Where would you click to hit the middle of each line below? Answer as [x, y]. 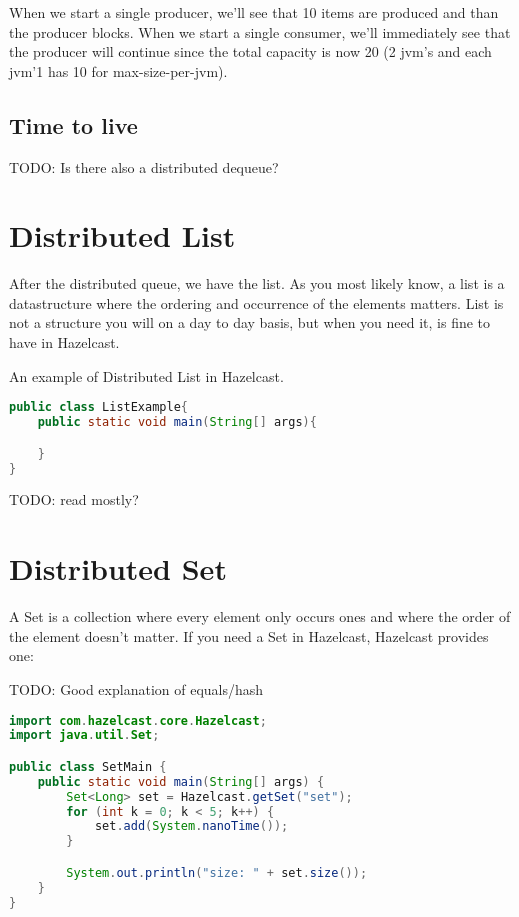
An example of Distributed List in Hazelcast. [146, 375]
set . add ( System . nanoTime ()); [191, 826]
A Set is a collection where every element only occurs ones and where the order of [260, 616]
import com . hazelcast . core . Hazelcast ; [138, 720]
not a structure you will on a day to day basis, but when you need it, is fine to [250, 322]
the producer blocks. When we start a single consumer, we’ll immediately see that [260, 31]
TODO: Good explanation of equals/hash [136, 688]
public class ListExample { [98, 407]
